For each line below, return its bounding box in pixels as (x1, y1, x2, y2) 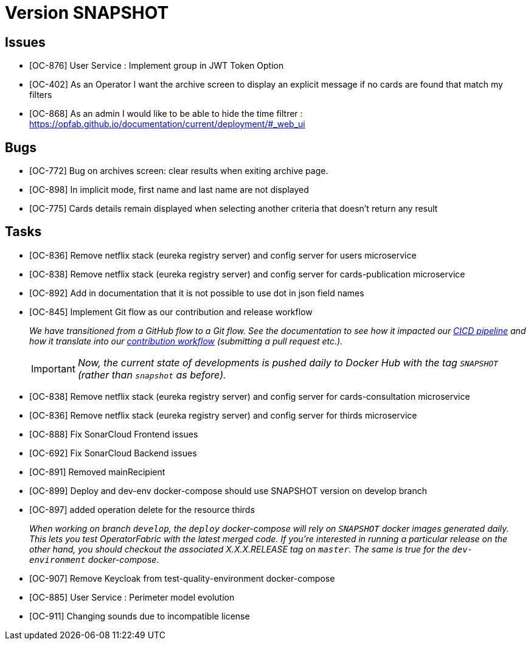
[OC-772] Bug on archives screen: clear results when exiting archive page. (29, 166, 328, 176)
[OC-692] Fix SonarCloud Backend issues (29, 447, 197, 458)
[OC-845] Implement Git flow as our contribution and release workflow (29, 306, 313, 317)
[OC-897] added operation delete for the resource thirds (29, 504, 255, 515)
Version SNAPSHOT (5, 2, 169, 23)
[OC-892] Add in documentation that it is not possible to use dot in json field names (29, 287, 364, 298)
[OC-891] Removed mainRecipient (29, 466, 165, 477)
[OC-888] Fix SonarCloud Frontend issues (29, 428, 198, 439)
